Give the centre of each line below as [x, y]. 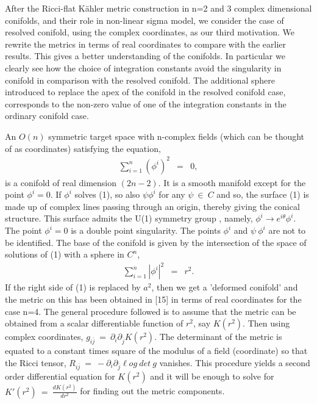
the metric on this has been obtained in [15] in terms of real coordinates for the [153, 299]
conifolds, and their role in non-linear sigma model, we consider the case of [144, 20]
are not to [287, 230]
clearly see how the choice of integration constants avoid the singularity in [143, 67]
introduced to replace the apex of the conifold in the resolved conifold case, [145, 92]
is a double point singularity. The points [146, 230]
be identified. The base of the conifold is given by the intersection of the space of [156, 242]
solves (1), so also [107, 194]
